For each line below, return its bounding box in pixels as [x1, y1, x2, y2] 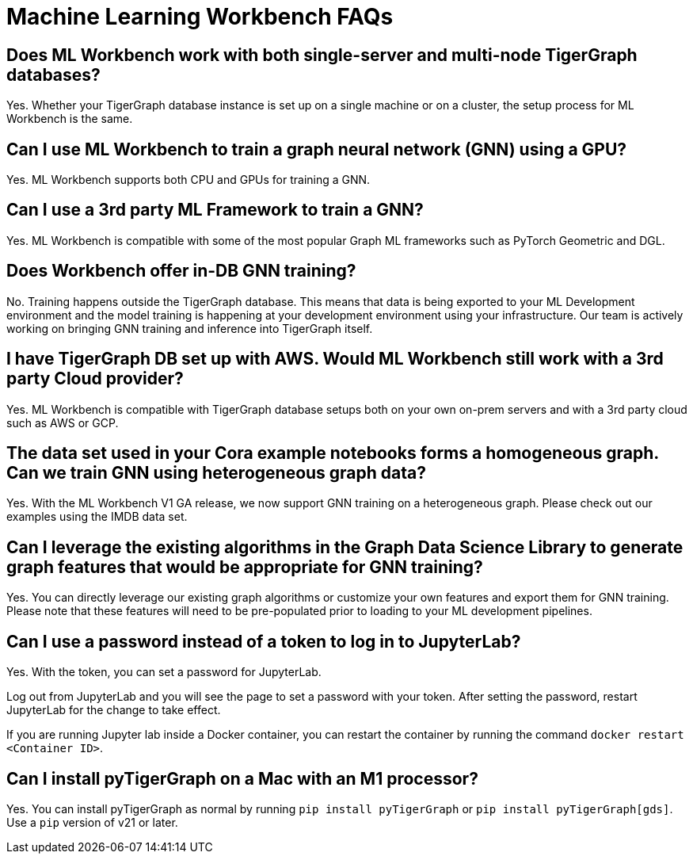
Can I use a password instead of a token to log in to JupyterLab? [6, 631, 521, 652]
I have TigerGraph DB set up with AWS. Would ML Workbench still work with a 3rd [6, 349, 664, 369]
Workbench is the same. [6, 112, 133, 126]
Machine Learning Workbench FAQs [6, 3, 394, 30]
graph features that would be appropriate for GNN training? [6, 556, 483, 577]
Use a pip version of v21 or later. [6, 815, 178, 829]
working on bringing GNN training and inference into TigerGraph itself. [6, 321, 373, 335]
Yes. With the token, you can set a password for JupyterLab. [6, 665, 322, 679]
